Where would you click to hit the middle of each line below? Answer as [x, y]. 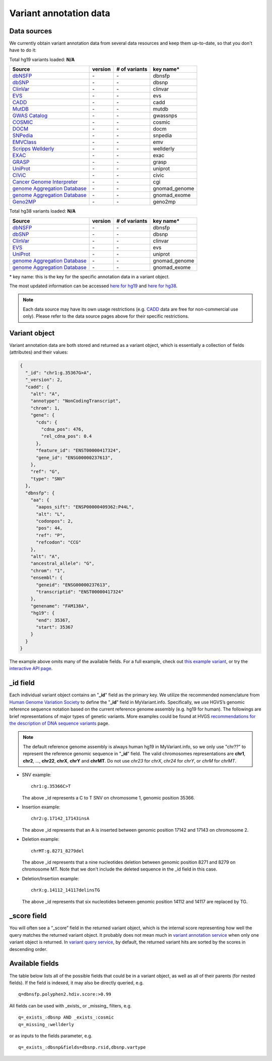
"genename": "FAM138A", [60, 606]
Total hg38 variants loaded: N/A [42, 211]
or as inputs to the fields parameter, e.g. [51, 1036]
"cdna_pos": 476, [62, 429]
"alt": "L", [51, 514]
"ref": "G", [45, 472]
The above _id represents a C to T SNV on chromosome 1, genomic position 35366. [108, 797]
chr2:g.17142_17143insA [60, 819]
